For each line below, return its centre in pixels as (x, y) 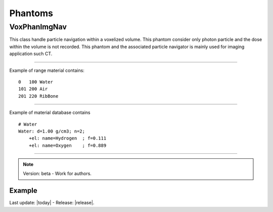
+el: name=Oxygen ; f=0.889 (67, 145)
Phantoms (31, 13)
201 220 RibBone (38, 96)
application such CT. (31, 54)
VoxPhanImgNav (38, 27)
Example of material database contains (50, 113)
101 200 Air (33, 89)
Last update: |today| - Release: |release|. (52, 203)
